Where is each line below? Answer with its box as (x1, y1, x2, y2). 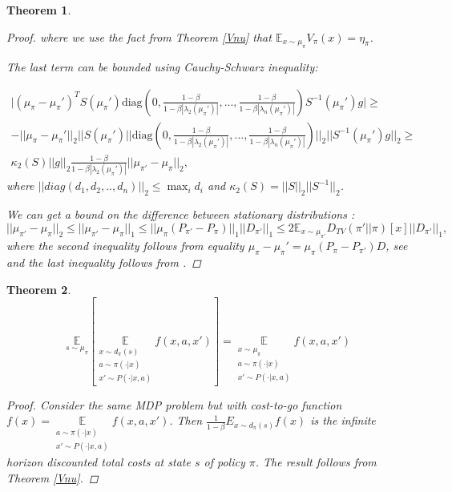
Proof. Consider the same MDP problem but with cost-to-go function (6, 396, 342, 413)
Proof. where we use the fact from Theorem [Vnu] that (6, 28, 272, 45)
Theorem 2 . (6, 280, 71, 297)
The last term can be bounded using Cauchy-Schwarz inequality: (6, 58, 318, 75)
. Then (169, 412, 203, 429)
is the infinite (310, 412, 376, 429)
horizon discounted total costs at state (6, 454, 191, 470)
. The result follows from (255, 454, 377, 470)
